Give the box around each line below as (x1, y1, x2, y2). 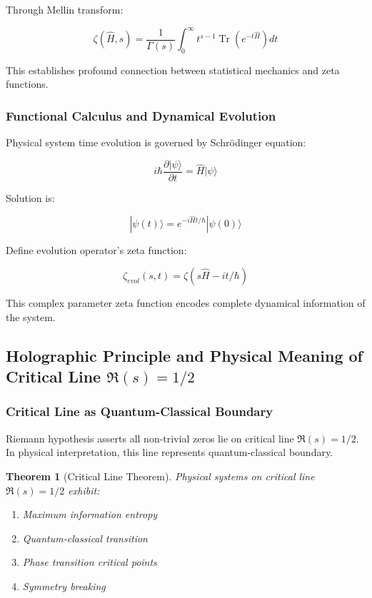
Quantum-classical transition (22, 530, 148, 545)
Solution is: (6, 190, 55, 205)
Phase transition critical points (22, 554, 157, 569)
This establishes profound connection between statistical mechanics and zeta (6, 62, 340, 77)
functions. (6, 76, 49, 91)
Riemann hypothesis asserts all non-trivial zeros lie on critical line (6, 430, 294, 445)
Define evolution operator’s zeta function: (6, 242, 187, 257)
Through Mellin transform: (6, 2, 124, 16)
